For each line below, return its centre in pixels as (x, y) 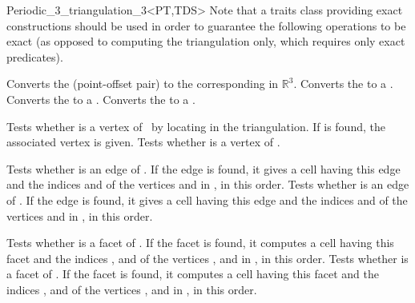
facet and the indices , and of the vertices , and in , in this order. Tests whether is (207, 258)
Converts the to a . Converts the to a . (101, 99)
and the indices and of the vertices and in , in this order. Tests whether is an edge (208, 184)
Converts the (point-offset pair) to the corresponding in (143, 84)
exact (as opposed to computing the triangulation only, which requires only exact (206, 41)
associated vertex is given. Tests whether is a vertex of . (143, 142)
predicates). (35, 56)
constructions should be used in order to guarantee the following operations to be (206, 25)
